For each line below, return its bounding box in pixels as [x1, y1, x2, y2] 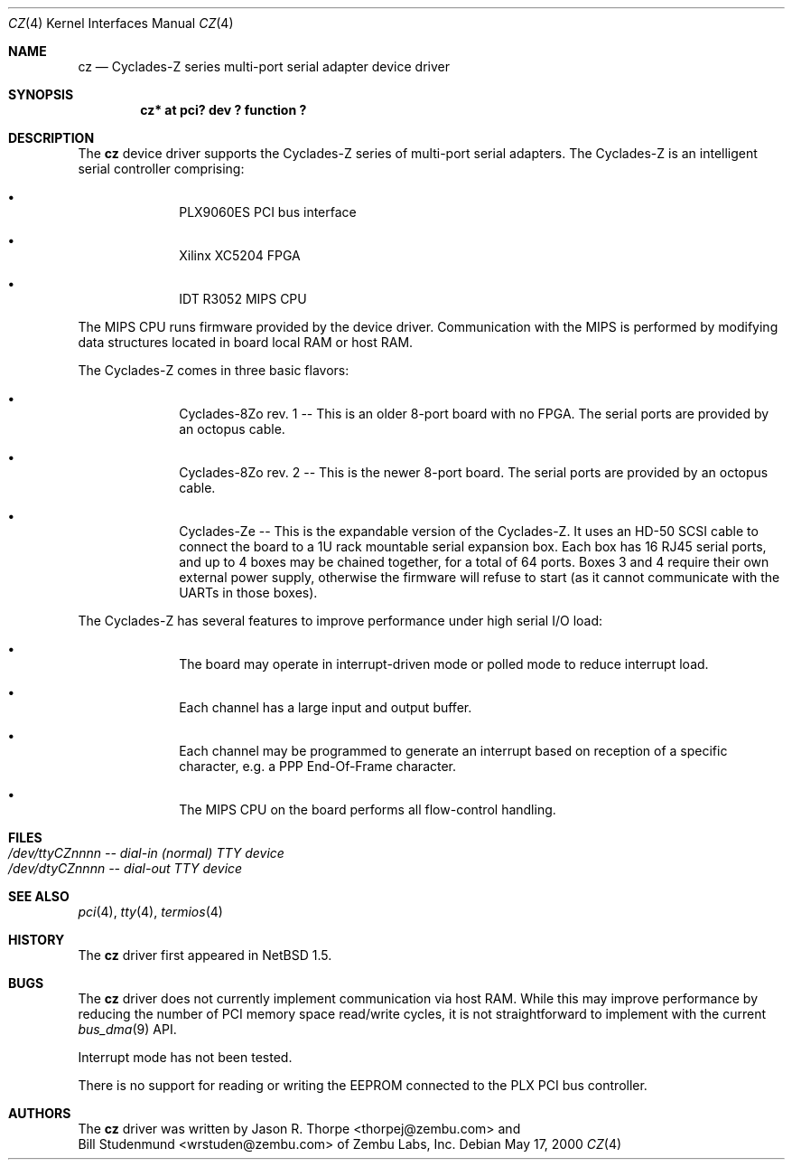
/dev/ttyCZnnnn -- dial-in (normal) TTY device [8, 845, 284, 861]
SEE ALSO [8, 889, 70, 904]
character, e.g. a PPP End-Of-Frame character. [179, 758, 457, 774]
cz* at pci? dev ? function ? [140, 102, 307, 118]
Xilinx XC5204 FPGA [179, 248, 301, 263]
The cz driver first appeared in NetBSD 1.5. [78, 947, 332, 963]
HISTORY [8, 932, 65, 947]
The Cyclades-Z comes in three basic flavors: [78, 362, 349, 378]
